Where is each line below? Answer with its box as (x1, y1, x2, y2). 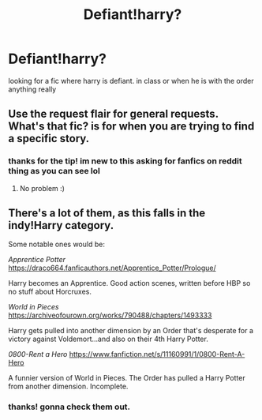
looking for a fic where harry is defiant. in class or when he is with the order (8, 76, 254, 85)
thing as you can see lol (8, 166, 100, 177)
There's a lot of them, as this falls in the (8, 207, 206, 220)
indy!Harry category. (8, 219, 114, 232)
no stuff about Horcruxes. (8, 287, 92, 297)
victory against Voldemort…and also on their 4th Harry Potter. (8, 334, 209, 344)
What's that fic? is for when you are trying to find (8, 120, 255, 133)
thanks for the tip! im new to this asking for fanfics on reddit (8, 156, 242, 167)
